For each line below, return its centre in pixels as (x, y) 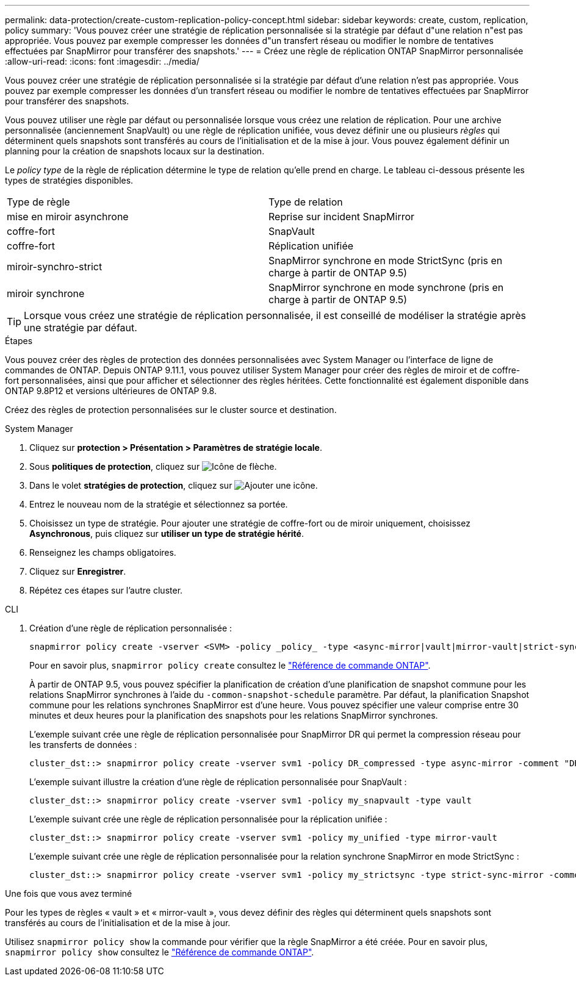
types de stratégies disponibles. (69, 180)
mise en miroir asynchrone (68, 217)
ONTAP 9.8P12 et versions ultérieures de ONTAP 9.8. (111, 391)
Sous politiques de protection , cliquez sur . (153, 466)
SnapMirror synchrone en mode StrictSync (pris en (386, 261)
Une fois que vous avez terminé (69, 893)
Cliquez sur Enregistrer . (78, 571)
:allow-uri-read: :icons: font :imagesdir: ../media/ (102, 61)
